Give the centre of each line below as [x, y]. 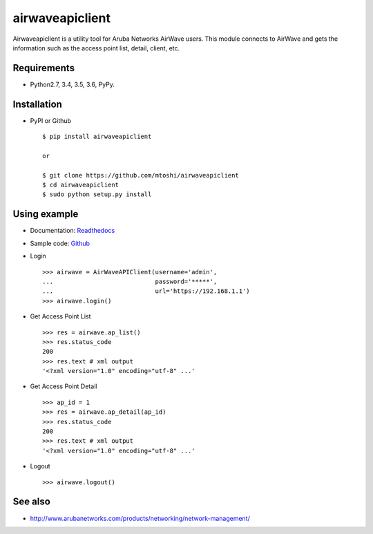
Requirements [44, 68]
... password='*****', [130, 281]
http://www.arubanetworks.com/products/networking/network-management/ [140, 518]
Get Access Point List [60, 316]
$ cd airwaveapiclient [81, 185]
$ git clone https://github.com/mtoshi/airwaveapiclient [141, 175]
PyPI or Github [51, 120]
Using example [46, 214]
